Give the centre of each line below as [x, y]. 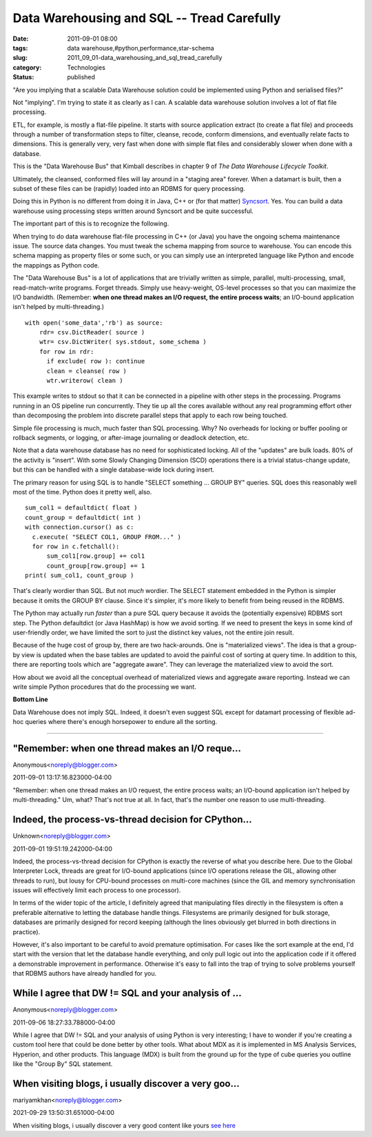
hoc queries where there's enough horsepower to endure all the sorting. [115, 722]
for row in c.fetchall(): [76, 546]
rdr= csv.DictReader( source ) [92, 332]
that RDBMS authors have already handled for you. [85, 974]
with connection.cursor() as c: [80, 527]
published [81, 77]
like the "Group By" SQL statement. [63, 1064]
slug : [20, 58]
